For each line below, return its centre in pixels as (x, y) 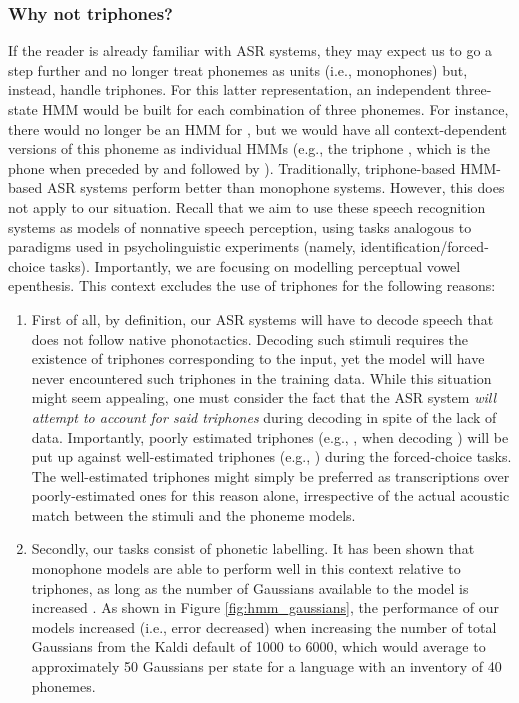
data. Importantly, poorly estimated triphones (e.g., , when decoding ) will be (270, 436)
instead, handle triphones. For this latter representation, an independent (229, 89)
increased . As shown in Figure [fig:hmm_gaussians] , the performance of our (265, 607)
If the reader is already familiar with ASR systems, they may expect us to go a (250, 50)
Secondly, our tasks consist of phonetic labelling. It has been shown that (253, 548)
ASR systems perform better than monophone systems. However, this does (275, 187)
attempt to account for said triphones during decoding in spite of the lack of (264, 416)
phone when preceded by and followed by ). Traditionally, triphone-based (232, 167)
